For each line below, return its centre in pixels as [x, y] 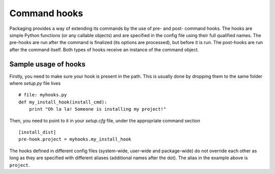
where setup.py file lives [35, 83]
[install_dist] [37, 132]
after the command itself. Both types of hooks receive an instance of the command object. [104, 49]
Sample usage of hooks [48, 64]
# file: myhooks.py [43, 95]
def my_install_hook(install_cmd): [63, 102]
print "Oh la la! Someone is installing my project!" [98, 109]
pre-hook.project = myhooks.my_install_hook [75, 139]
